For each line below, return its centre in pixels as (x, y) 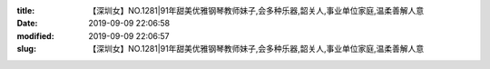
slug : (26, 49)
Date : (27, 24)
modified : (35, 35)
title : (26, 10)
